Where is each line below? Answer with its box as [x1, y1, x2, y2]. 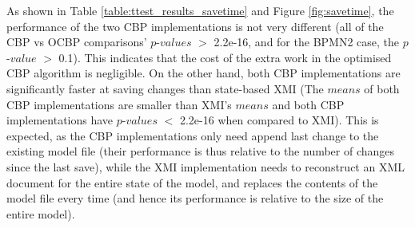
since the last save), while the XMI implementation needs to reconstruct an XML [6, 158, 405, 175]
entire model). [6, 205, 75, 222]
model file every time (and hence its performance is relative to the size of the [6, 190, 384, 206]
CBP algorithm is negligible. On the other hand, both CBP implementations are [6, 65, 401, 81]
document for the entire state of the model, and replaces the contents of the [6, 174, 378, 191]
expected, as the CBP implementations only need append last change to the [6, 127, 379, 143]
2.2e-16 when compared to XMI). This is [179, 112, 379, 128]
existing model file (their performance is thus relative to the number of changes [6, 143, 395, 159]
